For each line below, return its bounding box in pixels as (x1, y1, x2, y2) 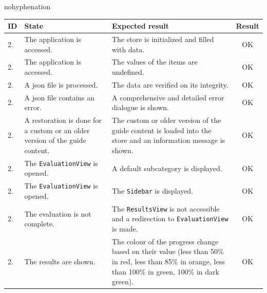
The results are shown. (24, 256, 96, 267)
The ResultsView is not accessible (112, 203, 220, 214)
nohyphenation (4, 1, 51, 11)
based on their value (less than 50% (112, 246, 224, 257)
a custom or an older (24, 124, 90, 135)
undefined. (112, 66, 145, 77)
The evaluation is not (24, 208, 91, 219)
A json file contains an (24, 92, 95, 102)
